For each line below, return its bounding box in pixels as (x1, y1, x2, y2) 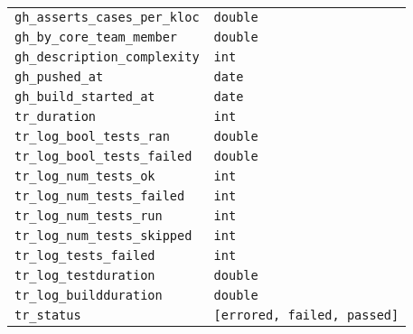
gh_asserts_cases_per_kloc (14, 10, 200, 24)
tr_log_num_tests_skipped (14, 228, 192, 243)
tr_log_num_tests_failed (14, 189, 185, 203)
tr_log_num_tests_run (14, 209, 163, 223)
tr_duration (14, 109, 97, 124)
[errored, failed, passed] (213, 308, 399, 322)
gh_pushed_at (14, 70, 104, 84)
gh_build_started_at (14, 89, 155, 104)
